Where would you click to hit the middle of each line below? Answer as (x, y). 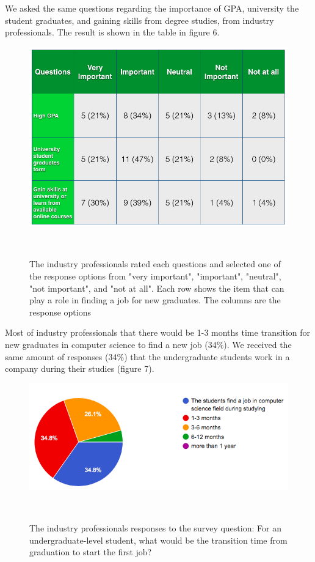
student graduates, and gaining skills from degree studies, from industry (139, 20)
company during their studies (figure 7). (80, 368)
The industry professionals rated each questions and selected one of (155, 264)
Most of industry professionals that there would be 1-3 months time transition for (158, 332)
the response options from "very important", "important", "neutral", (155, 275)
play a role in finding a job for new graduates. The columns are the (155, 300)
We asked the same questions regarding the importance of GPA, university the (152, 8)
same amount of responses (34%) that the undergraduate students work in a (147, 356)
